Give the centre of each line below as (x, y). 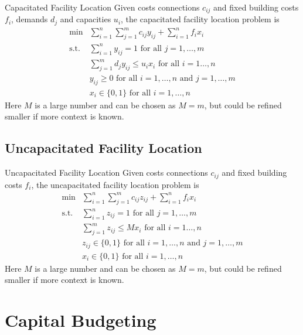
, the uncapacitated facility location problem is (115, 184)
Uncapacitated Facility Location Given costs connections (106, 172)
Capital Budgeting (81, 320)
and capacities (86, 19)
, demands (30, 19)
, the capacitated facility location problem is (200, 19)
